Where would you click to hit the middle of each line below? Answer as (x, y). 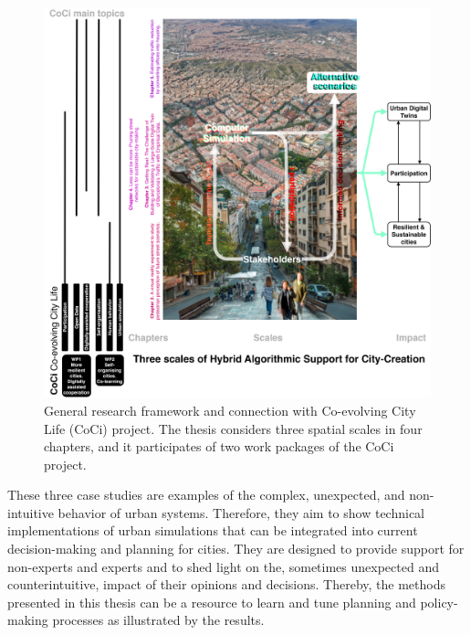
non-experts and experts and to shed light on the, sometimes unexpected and (223, 566)
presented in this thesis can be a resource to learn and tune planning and (212, 602)
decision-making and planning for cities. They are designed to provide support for (236, 549)
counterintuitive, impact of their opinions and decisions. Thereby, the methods (226, 584)
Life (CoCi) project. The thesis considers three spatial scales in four (233, 428)
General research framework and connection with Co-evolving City (230, 410)
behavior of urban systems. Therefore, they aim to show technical (241, 512)
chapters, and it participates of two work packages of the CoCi (219, 446)
